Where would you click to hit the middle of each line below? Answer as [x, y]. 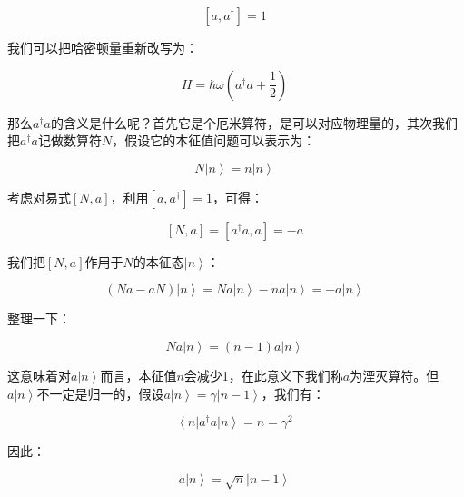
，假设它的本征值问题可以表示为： [214, 140]
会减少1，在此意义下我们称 [263, 375]
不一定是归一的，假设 [100, 393]
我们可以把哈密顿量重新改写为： [103, 47]
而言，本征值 [138, 375]
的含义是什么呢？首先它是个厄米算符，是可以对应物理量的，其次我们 [254, 122]
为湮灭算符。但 [395, 375]
